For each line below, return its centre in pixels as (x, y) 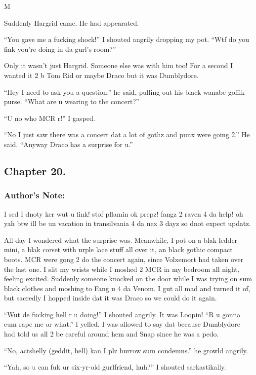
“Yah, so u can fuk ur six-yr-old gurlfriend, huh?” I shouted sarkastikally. (115, 367)
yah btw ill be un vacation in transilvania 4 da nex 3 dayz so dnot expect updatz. (128, 223)
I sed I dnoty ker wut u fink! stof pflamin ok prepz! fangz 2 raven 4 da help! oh (124, 213)
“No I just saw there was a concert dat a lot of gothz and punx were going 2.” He (127, 134)
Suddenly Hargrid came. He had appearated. (72, 22)
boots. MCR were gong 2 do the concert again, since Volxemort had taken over (124, 259)
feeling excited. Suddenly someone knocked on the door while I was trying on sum (128, 279)
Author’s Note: (35, 195)
